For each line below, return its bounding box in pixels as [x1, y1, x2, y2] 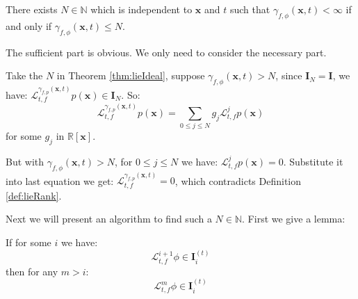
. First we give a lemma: [242, 211, 345, 226]
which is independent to [90, 2, 193, 16]
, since [275, 68, 302, 83]
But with [6, 154, 44, 168]
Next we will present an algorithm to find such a [6, 211, 212, 226]
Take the [6, 68, 43, 83]
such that [229, 2, 270, 16]
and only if [6, 18, 52, 33]
